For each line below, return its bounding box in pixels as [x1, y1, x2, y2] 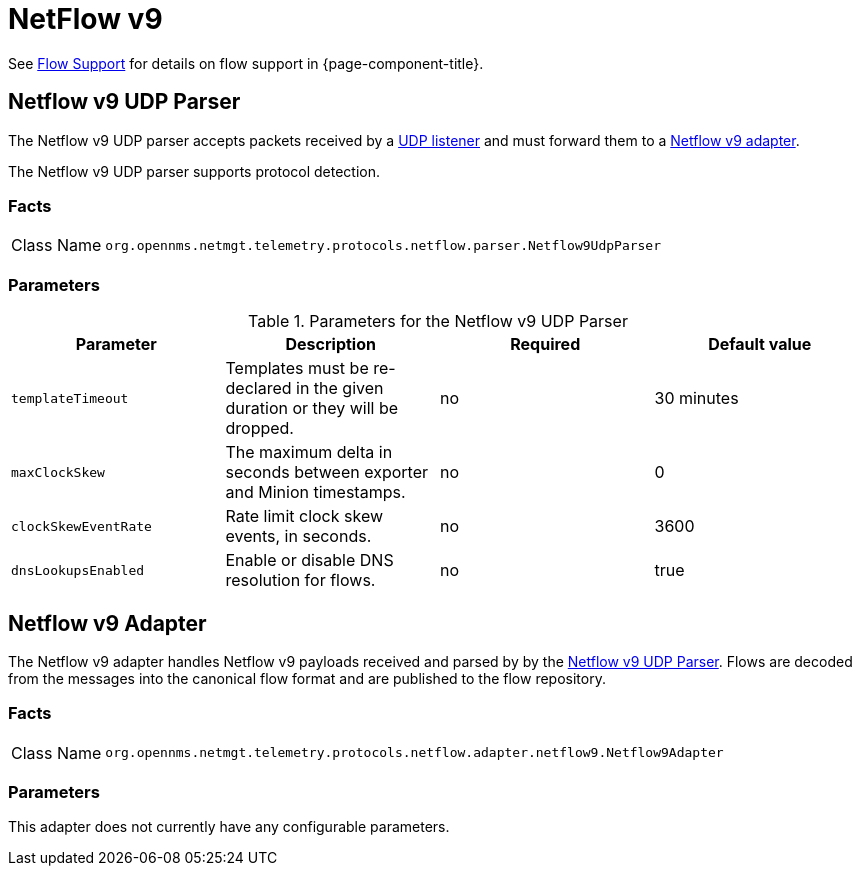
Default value [708, 334, 812, 355]
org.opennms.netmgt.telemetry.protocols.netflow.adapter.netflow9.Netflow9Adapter [105, 745, 724, 761]
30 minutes [654, 388, 739, 409]
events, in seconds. [225, 526, 372, 547]
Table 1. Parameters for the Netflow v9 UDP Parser [248, 311, 628, 332]
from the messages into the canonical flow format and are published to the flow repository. [8, 669, 606, 687]
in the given [296, 378, 384, 399]
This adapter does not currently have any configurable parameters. [8, 818, 450, 836]
